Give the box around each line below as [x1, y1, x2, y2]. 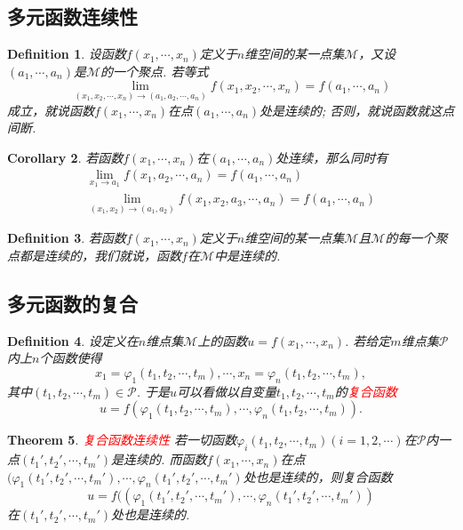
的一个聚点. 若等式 [100, 61, 209, 80]
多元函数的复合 [7, 289, 138, 317]
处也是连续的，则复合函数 [243, 467, 393, 486]
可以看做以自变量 [177, 381, 277, 400]
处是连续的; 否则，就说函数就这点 [259, 100, 455, 119]
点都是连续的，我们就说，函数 [7, 245, 181, 264]
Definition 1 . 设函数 [7, 44, 126, 63]
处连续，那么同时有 [275, 148, 388, 166]
